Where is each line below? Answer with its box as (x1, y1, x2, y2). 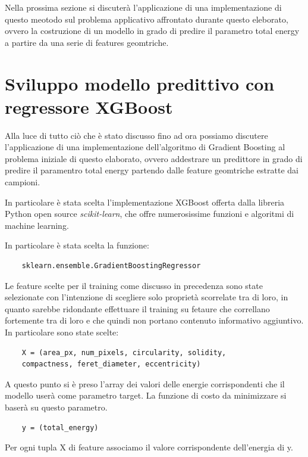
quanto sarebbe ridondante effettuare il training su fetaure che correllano (5, 302, 270, 315)
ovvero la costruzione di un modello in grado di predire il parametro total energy (5, 24, 300, 37)
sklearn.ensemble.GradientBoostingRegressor (21, 262, 201, 271)
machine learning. (5, 219, 69, 231)
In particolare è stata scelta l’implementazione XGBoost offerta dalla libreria (5, 195, 285, 208)
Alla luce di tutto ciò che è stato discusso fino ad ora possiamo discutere (5, 129, 268, 141)
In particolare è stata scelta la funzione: (5, 239, 149, 251)
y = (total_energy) (21, 423, 99, 432)
